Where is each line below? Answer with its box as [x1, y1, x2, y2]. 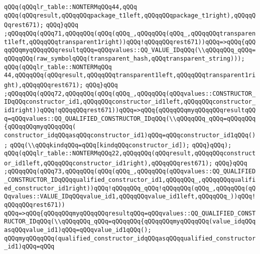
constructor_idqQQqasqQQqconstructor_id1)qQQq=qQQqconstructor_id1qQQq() [4, 131, 256, 139]
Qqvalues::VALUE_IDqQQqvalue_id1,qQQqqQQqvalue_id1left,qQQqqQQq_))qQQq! [4, 193, 256, 200]
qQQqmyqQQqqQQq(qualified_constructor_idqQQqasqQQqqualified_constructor [4, 234, 256, 242]
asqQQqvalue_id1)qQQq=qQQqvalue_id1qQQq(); [4, 226, 152, 234]
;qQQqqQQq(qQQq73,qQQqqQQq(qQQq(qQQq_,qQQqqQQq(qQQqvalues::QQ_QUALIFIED [4, 168, 256, 175]
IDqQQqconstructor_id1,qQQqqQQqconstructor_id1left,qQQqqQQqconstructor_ [4, 98, 256, 106]
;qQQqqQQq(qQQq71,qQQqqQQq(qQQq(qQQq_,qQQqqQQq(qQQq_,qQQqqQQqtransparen [4, 30, 256, 37]
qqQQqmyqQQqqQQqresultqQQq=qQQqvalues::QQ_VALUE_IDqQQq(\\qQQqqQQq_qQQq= [4, 47, 256, 54]
